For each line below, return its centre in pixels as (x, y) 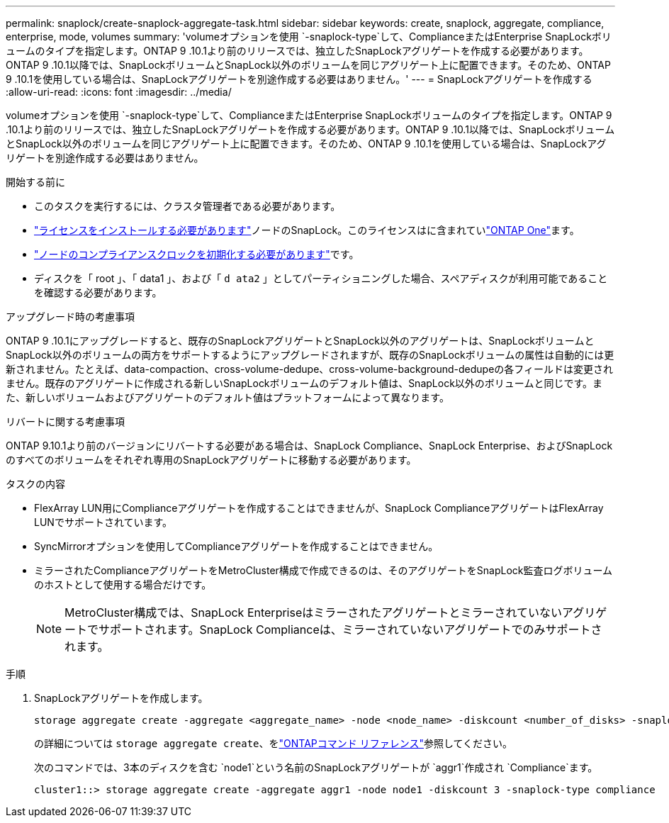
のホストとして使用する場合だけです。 (123, 584)
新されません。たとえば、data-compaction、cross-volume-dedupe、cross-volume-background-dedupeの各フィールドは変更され (310, 369)
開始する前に (35, 182)
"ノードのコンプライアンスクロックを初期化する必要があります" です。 (197, 254)
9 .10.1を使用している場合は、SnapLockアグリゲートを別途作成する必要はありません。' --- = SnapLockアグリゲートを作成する (299, 79)
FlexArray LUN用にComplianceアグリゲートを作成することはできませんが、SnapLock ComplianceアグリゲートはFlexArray (319, 508)
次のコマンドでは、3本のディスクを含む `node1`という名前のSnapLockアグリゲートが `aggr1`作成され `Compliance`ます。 (316, 767)
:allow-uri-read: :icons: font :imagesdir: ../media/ (119, 92)
